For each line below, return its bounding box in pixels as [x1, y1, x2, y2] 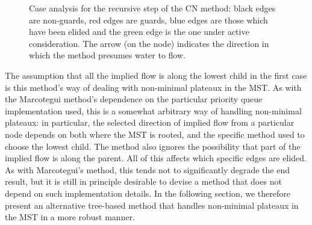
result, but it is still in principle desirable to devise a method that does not [5, 175, 282, 188]
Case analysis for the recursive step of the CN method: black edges [29, 2, 276, 14]
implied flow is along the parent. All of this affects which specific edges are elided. [5, 152, 307, 164]
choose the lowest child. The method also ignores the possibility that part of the [5, 140, 301, 152]
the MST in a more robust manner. [5, 211, 136, 223]
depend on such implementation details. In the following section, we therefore [5, 186, 290, 199]
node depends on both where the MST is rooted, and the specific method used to [5, 128, 305, 140]
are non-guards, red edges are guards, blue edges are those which [29, 13, 268, 26]
